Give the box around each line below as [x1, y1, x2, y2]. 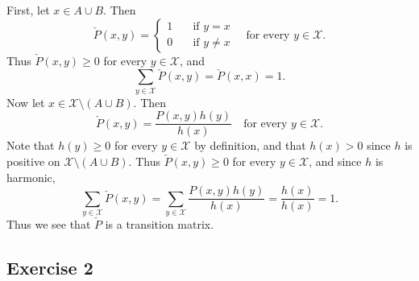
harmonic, [6, 168, 56, 185]
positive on [6, 152, 60, 169]
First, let [6, 2, 50, 18]
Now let [6, 93, 45, 110]
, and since [309, 152, 362, 169]
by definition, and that [194, 137, 306, 154]
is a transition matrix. [105, 215, 214, 232]
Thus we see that [6, 215, 91, 232]
